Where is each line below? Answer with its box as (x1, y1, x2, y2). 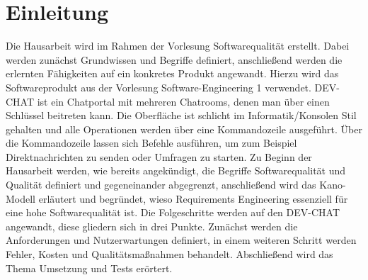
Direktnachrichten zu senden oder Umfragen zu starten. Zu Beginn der (6, 149, 312, 164)
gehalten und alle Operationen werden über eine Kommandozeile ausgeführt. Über (6, 121, 362, 136)
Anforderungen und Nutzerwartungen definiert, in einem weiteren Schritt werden (6, 233, 357, 247)
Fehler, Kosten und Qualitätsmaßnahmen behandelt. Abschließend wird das (6, 247, 333, 262)
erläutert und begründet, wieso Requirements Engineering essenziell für (38, 191, 348, 206)
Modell (6, 191, 36, 206)
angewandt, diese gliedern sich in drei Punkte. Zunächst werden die (6, 218, 298, 233)
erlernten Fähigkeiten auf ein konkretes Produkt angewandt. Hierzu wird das (6, 66, 339, 81)
